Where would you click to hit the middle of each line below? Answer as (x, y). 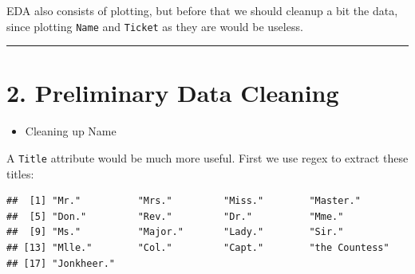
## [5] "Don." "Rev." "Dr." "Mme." (175, 216)
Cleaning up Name (71, 131)
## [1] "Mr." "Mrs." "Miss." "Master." (184, 201)
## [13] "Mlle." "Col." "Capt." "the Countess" (198, 248)
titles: (20, 173)
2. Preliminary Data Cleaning (173, 93)
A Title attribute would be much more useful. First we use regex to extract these (207, 157)
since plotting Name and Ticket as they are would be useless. (155, 26)
